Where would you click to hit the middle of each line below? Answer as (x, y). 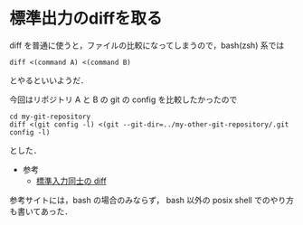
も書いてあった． (41, 211)
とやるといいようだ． (49, 80)
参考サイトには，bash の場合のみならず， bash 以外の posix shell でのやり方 (152, 200)
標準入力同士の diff (71, 181)
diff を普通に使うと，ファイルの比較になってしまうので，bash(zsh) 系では (147, 45)
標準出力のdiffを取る (86, 19)
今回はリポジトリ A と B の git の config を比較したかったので (123, 99)
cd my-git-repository (50, 117)
